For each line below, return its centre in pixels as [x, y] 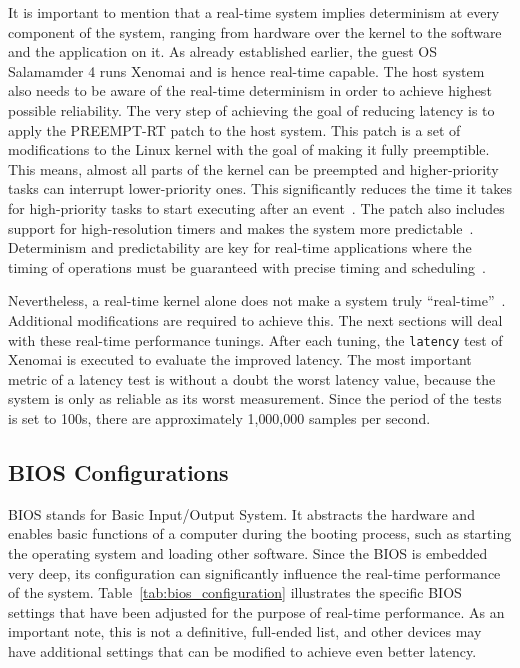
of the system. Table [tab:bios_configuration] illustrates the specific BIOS [235, 592]
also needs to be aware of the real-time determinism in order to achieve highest [250, 90]
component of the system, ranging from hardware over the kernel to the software [255, 31]
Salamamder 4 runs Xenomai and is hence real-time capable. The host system [246, 70]
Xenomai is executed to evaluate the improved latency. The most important [240, 359]
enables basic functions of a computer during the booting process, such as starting [260, 533]
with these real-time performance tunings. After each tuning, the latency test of [255, 339]
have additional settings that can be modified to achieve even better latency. [242, 650]
